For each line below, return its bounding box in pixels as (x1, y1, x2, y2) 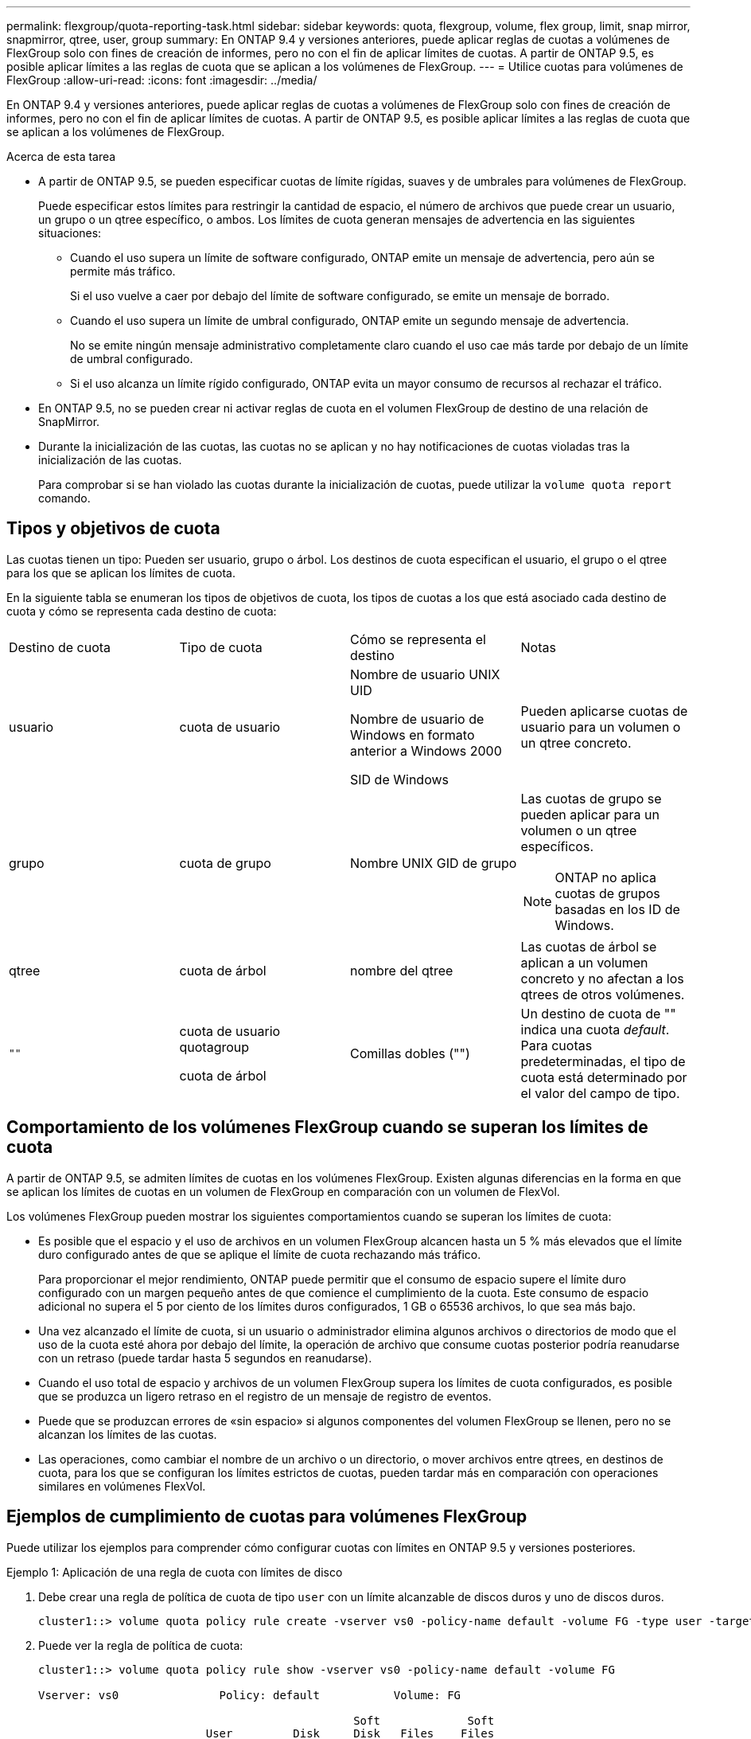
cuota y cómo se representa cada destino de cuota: (6, 604, 277, 618)
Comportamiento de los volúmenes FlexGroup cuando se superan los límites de (6, 1117, 648, 1138)
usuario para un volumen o (520, 718, 681, 735)
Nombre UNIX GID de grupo (350, 854, 517, 871)
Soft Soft (353, 1714, 495, 1727)
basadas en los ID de (554, 901, 680, 917)
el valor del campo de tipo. (520, 1084, 680, 1101)
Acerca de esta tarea (6, 150, 116, 163)
